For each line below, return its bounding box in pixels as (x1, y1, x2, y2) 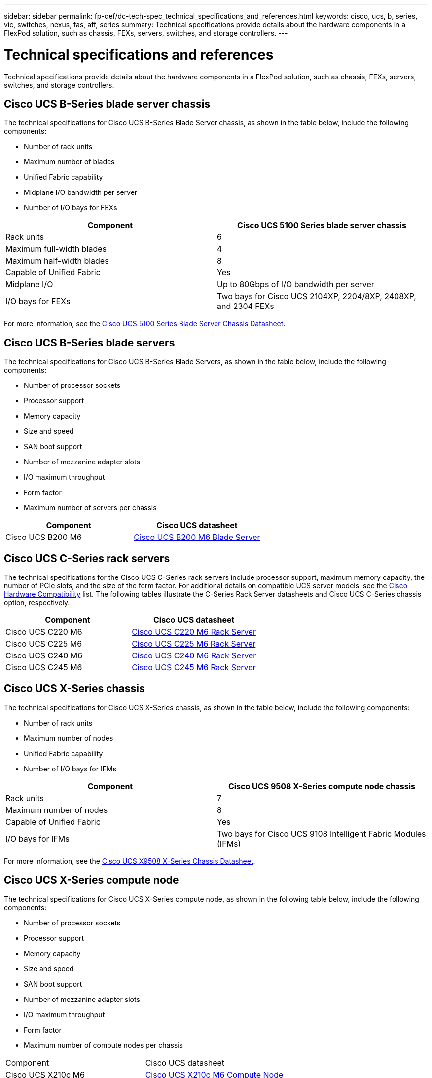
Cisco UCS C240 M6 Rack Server (132, 651, 256, 661)
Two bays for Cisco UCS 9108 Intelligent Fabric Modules (217, 828, 426, 839)
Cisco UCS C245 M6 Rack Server (132, 662, 256, 673)
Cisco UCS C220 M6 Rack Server (132, 627, 256, 637)
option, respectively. (4, 598, 70, 607)
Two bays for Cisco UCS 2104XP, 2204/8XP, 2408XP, (217, 291, 416, 302)
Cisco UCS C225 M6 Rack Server (132, 639, 256, 649)
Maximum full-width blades (5, 244, 107, 254)
